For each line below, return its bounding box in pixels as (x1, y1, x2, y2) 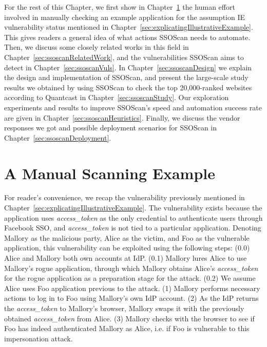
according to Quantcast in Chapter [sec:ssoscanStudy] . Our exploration (4, 92, 229, 103)
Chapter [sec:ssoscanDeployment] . (4, 132, 111, 143)
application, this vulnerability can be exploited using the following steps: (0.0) (4, 242, 250, 253)
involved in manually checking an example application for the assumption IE (4, 11, 245, 22)
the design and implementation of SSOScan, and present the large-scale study (4, 72, 249, 83)
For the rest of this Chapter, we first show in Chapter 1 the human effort (4, 2, 235, 12)
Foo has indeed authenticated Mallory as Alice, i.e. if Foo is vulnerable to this (4, 323, 250, 334)
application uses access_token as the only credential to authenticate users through (4, 212, 263, 223)
